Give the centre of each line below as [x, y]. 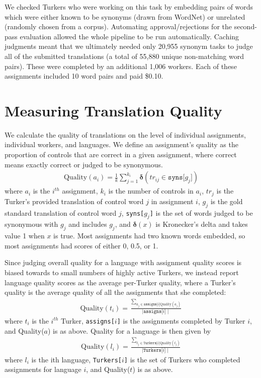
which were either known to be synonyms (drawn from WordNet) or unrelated [125, 16]
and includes [88, 224]
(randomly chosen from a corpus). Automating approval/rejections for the [118, 26]
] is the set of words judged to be [201, 212]
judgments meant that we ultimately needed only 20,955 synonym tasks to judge [129, 46]
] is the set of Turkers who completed [182, 359]
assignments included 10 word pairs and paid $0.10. [84, 76]
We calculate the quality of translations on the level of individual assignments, [125, 134]
